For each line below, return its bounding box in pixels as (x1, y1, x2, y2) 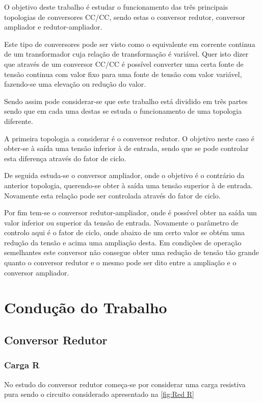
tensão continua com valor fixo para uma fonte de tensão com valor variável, (4, 68, 242, 79)
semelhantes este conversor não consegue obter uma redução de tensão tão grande (4, 247, 259, 258)
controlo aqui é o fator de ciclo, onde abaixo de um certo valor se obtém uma (4, 227, 245, 238)
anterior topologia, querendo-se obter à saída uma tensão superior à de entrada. (4, 180, 253, 190)
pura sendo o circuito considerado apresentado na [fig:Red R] (4, 389, 194, 399)
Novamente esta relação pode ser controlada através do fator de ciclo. (4, 190, 221, 200)
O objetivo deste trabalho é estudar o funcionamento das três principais (4, 2, 228, 12)
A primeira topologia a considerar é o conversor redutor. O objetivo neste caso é (4, 133, 254, 143)
